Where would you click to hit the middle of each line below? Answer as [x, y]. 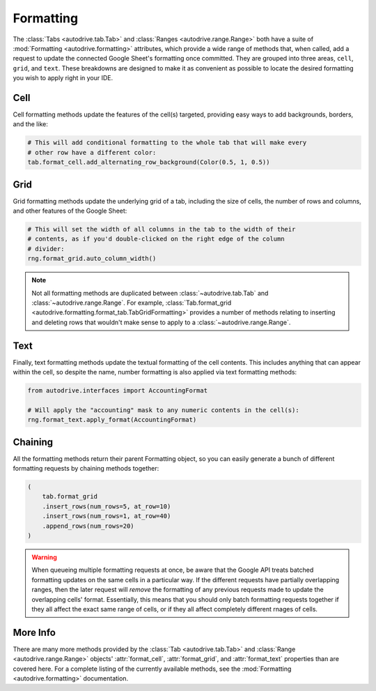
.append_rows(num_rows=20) [88, 526]
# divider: [46, 249]
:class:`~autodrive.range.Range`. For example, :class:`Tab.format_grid [132, 303]
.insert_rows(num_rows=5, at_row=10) [107, 506]
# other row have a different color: [92, 152]
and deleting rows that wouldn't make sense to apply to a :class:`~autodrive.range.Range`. [161, 322]
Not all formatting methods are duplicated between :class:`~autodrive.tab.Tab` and [150, 293]
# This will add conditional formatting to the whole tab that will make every [167, 143]
